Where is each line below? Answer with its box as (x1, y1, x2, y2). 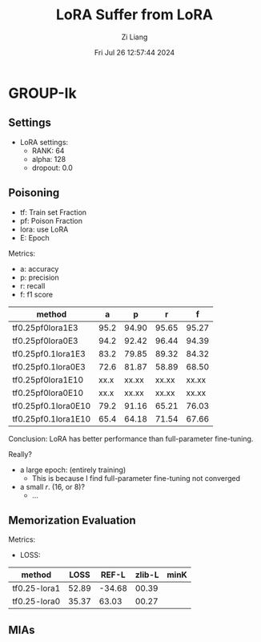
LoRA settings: (19, 137, 69, 147)
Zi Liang (121, 32, 148, 42)
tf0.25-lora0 (12, 596, 61, 607)
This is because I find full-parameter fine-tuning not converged (31, 473, 241, 483)
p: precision (19, 273, 59, 282)
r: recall (19, 281, 46, 290)
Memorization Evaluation (8, 513, 136, 527)
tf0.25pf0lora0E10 (12, 387, 84, 398)
